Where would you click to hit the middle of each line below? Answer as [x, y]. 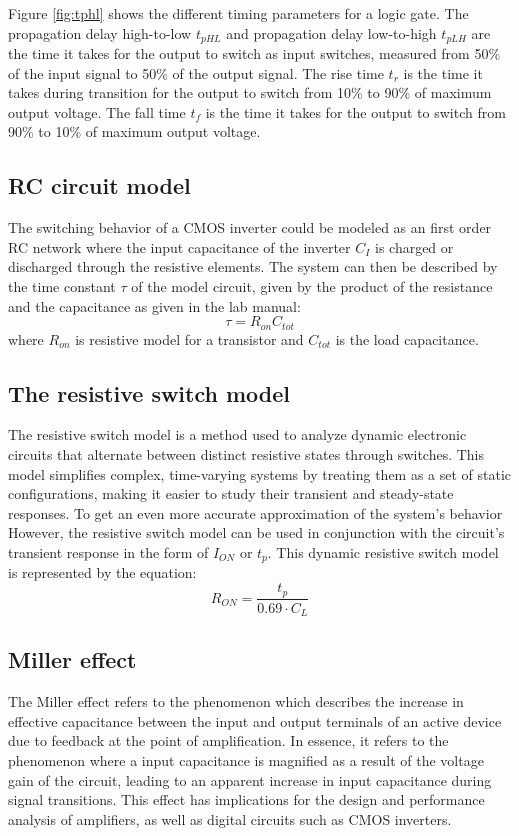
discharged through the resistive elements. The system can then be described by [253, 266]
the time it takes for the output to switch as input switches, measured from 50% [254, 53]
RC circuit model [99, 185]
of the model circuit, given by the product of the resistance [312, 286]
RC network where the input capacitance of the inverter [179, 246]
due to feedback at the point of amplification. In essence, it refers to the [228, 740]
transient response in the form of [108, 552]
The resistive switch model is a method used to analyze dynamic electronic [237, 434]
